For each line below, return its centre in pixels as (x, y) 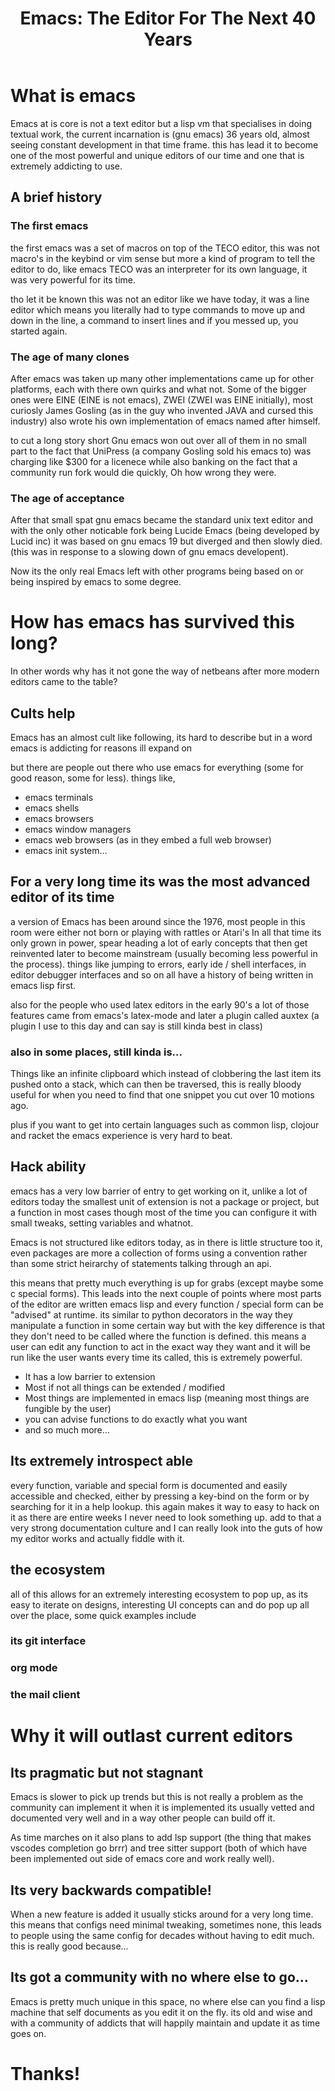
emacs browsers (59, 818)
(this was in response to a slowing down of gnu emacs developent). (149, 552)
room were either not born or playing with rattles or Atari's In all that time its (166, 932)
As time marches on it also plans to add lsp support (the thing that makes (161, 1838)
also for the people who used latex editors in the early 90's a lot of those (160, 1004)
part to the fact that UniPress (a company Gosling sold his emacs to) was (161, 451)
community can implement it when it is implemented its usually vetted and (162, 1808)
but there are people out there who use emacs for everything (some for (157, 767)
